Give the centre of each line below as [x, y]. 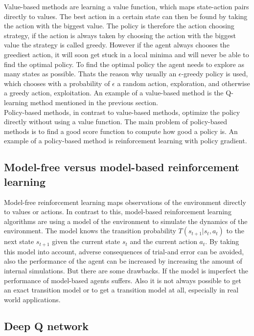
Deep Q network [46, 325]
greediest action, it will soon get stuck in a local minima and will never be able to [127, 54]
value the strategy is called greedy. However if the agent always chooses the [117, 45]
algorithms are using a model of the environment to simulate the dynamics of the [126, 221]
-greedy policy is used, [215, 74]
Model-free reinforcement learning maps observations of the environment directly [125, 202]
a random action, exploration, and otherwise [184, 83]
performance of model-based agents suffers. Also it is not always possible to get [123, 280]
